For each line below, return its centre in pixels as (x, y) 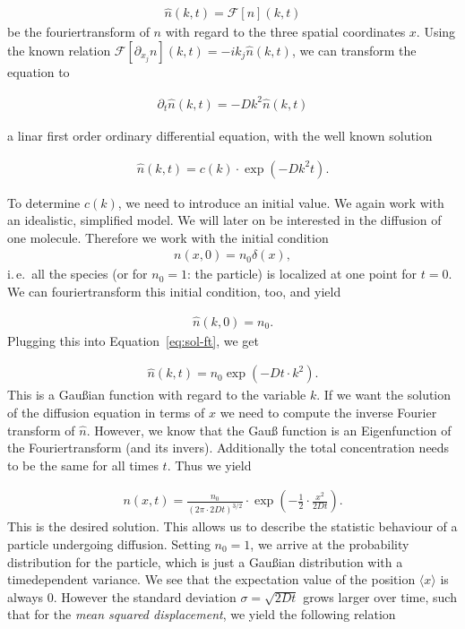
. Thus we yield (209, 465)
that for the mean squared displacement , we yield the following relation (202, 614)
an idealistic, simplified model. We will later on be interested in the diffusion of (224, 220)
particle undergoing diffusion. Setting (109, 543)
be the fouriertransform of (78, 32)
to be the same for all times (83, 465)
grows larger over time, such (380, 596)
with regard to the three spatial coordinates (285, 32)
